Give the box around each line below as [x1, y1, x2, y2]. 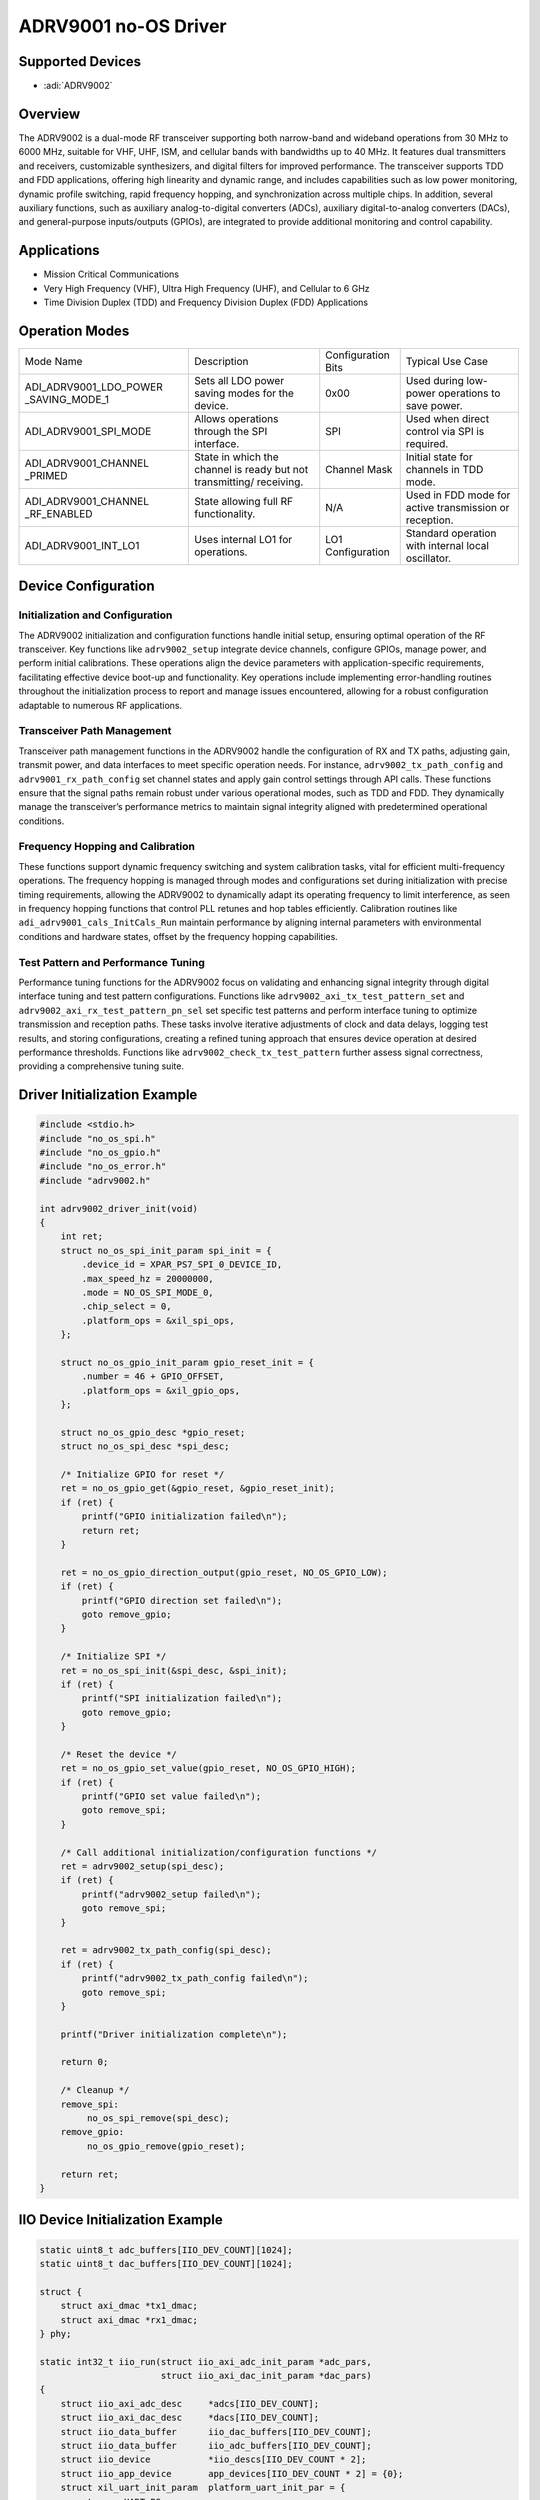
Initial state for [405, 450, 474, 464]
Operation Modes [18, 322, 130, 339]
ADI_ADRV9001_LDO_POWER [24, 380, 164, 394]
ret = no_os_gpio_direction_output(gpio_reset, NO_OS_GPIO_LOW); [60, 1566, 388, 1578]
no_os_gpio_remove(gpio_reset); [86, 2140, 246, 2152]
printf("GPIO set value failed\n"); [81, 1791, 262, 1802]
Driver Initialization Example [18, 1086, 198, 1104]
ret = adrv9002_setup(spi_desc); [60, 1861, 225, 1872]
